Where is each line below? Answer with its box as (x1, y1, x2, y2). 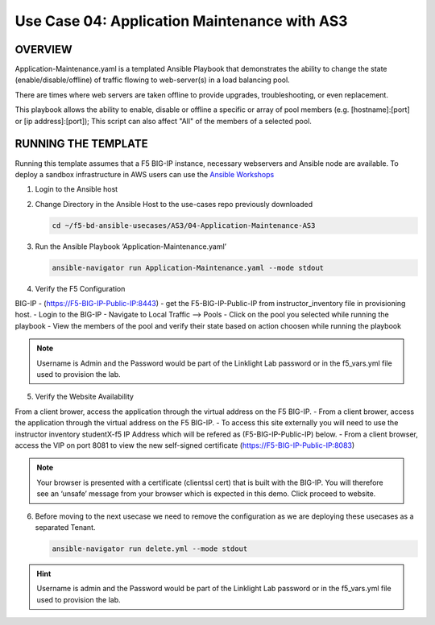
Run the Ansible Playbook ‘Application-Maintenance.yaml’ (35, 242, 227, 251)
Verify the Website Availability (35, 391, 135, 402)
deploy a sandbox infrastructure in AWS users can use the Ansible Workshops (14, 169, 275, 179)
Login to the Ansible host (35, 184, 118, 194)
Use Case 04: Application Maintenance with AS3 (14, 12, 348, 30)
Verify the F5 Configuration (35, 284, 126, 293)
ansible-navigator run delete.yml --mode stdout (52, 544, 248, 553)
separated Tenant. (35, 522, 96, 532)
